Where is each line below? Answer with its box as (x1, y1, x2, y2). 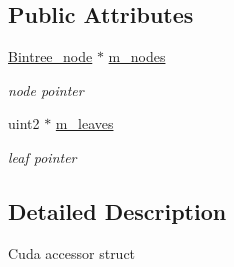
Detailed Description (8, 195, 227, 226)
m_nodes (108, 46, 166, 67)
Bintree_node (8, 46, 93, 67)
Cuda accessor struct (8, 242, 136, 263)
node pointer (8, 79, 84, 100)
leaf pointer (8, 146, 77, 167)
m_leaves (55, 113, 114, 134)
